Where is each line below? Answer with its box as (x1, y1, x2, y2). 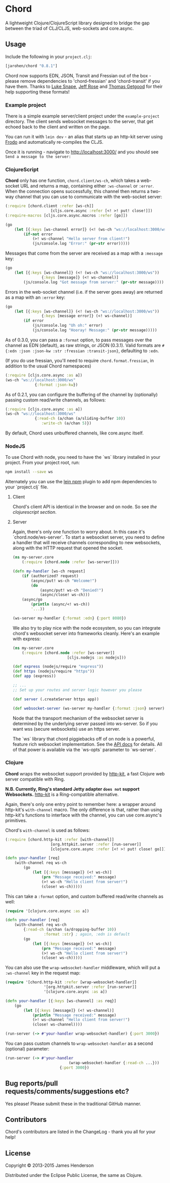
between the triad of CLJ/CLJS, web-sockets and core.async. (5, 25, 134, 31)
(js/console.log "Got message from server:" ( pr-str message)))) (23, 279, 164, 285)
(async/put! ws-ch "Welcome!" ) (31, 578, 97, 583)
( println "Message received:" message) (32, 1012, 116, 1018)
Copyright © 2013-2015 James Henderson (5, 1162, 94, 1169)
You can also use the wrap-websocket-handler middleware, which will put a (5, 964, 160, 971)
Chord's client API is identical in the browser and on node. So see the (12, 504, 157, 510)
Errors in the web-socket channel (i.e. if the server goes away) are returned (5, 289, 163, 295)
